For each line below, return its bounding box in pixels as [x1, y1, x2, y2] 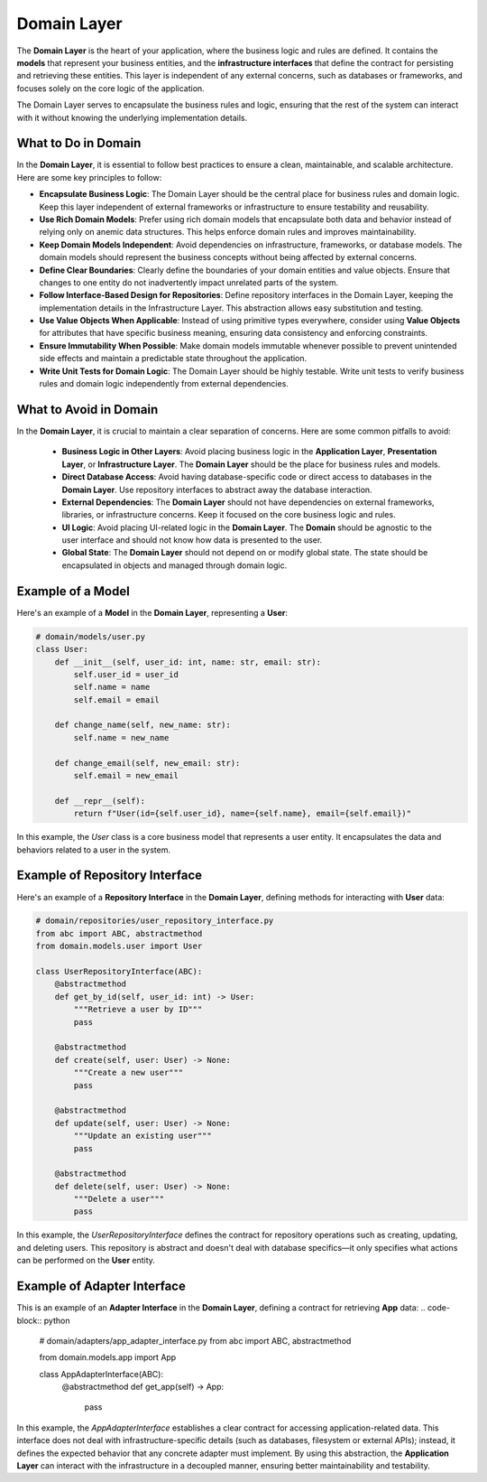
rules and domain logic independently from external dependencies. [39, 378, 289, 389]
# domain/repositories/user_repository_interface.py [35, 916, 274, 926]
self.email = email [73, 694, 160, 704]
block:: [16, 1315, 42, 1326]
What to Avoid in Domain [16, 402, 159, 417]
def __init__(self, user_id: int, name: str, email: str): [54, 657, 322, 667]
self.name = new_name [73, 732, 170, 742]
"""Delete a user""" [73, 1194, 165, 1205]
